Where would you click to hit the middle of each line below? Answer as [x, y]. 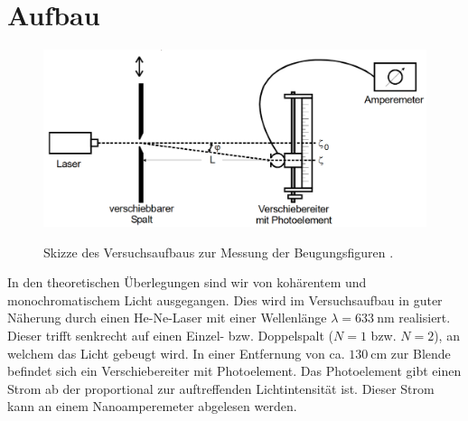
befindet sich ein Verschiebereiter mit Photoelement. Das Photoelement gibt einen [234, 371]
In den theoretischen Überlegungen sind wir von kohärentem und [187, 282]
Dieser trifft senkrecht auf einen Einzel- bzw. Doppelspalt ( [171, 335]
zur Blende [421, 353]
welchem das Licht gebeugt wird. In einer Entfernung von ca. [176, 353]
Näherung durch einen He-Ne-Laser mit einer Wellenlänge [167, 318]
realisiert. [425, 318]
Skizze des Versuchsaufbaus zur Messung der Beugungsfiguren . [219, 252]
